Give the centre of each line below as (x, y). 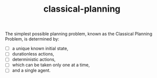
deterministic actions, (34, 59)
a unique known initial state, (40, 49)
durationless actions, (33, 54)
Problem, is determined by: (32, 39)
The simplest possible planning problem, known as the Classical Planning (79, 34)
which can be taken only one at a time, (51, 65)
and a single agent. (31, 70)
